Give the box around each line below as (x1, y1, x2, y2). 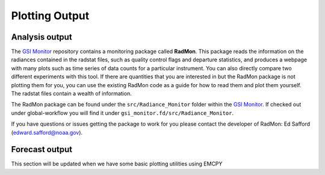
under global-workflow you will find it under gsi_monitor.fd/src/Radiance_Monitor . (11, 109, 234, 117)
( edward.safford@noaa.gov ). (11, 129, 83, 136)
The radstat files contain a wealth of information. (11, 90, 132, 97)
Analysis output (11, 32, 72, 42)
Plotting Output (11, 9, 90, 22)
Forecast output (11, 144, 72, 155)
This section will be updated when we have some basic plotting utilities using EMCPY (11, 160, 223, 168)
